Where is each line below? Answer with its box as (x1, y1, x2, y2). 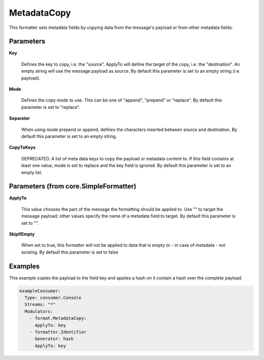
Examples (9, 262, 40, 270)
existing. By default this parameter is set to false (21, 249, 118, 255)
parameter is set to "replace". (21, 104, 81, 110)
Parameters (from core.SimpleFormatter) (9, 182, 136, 191)
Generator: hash (35, 336, 74, 342)
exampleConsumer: (19, 288, 61, 294)
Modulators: (24, 309, 53, 314)
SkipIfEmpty (9, 231, 35, 237)
